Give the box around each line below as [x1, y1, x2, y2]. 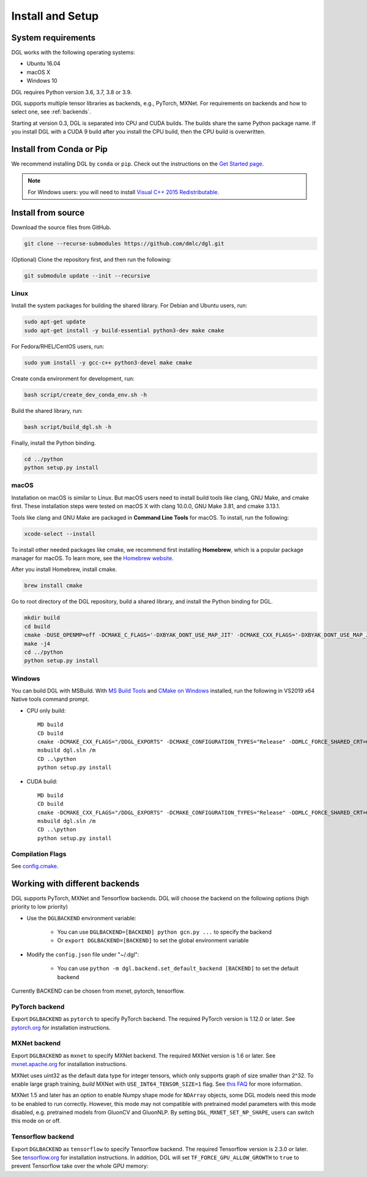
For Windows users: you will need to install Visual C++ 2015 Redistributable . [28, 188, 220, 195]
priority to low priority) [11, 903, 69, 910]
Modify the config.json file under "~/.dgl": [26, 950, 139, 958]
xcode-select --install [24, 530, 96, 537]
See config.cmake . [11, 863, 59, 870]
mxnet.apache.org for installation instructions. [11, 1061, 128, 1068]
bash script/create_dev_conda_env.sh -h [24, 391, 147, 398]
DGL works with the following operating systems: [11, 49, 135, 56]
